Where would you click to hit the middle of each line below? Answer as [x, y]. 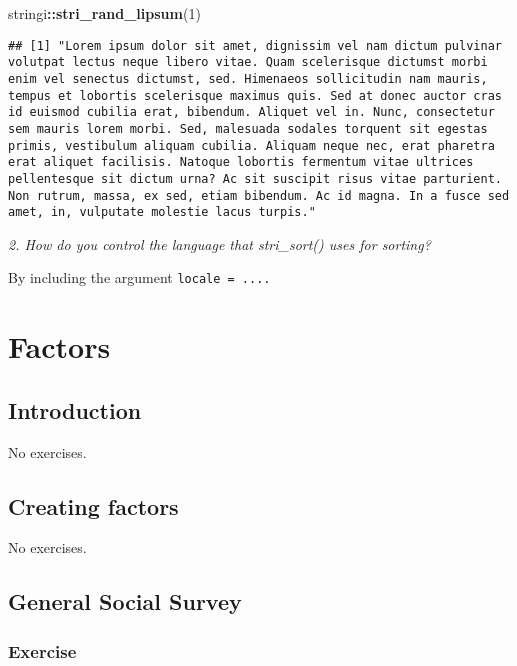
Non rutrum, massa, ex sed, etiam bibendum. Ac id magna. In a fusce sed [259, 195]
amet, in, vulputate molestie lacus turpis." [162, 212]
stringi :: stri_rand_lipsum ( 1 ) [104, 13]
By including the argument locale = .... [139, 277]
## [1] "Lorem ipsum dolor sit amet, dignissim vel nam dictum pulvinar [255, 45]
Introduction [75, 409]
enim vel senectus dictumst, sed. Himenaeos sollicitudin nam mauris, [248, 78]
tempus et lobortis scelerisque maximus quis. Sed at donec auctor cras [255, 95]
